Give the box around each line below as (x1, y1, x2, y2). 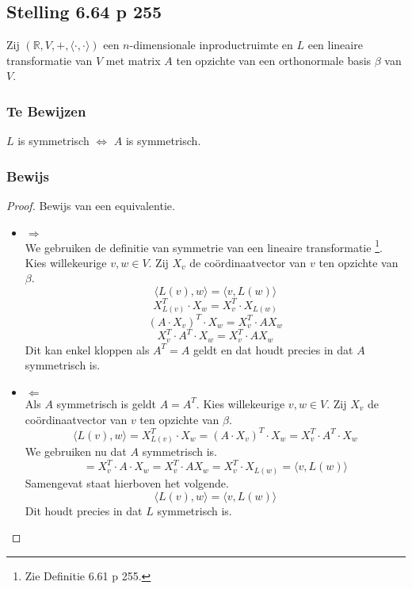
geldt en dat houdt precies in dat (193, 341, 353, 358)
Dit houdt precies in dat (25, 502, 143, 518)
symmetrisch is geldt (56, 395, 157, 411)
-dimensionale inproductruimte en (129, 36, 293, 53)
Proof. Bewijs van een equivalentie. (6, 197, 175, 214)
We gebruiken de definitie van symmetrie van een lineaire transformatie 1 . (25, 236, 383, 255)
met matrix (105, 52, 161, 68)
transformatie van (6, 52, 93, 68)
